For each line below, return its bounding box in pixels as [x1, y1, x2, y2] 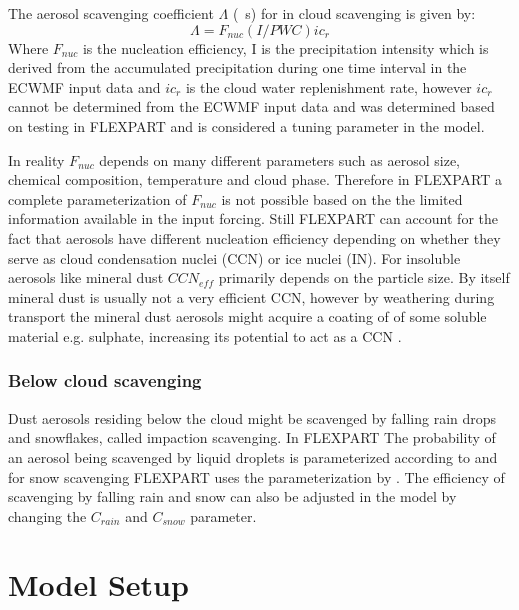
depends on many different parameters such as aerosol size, [99, 149, 460, 170]
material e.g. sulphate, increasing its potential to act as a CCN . [8, 325, 402, 346]
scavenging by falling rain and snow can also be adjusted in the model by [8, 486, 457, 507]
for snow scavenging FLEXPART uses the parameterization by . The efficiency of [8, 466, 505, 487]
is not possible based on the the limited [221, 188, 463, 209]
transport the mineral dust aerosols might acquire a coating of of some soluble [8, 306, 487, 327]
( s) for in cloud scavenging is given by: [232, 3, 476, 23]
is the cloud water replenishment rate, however [185, 76, 472, 97]
